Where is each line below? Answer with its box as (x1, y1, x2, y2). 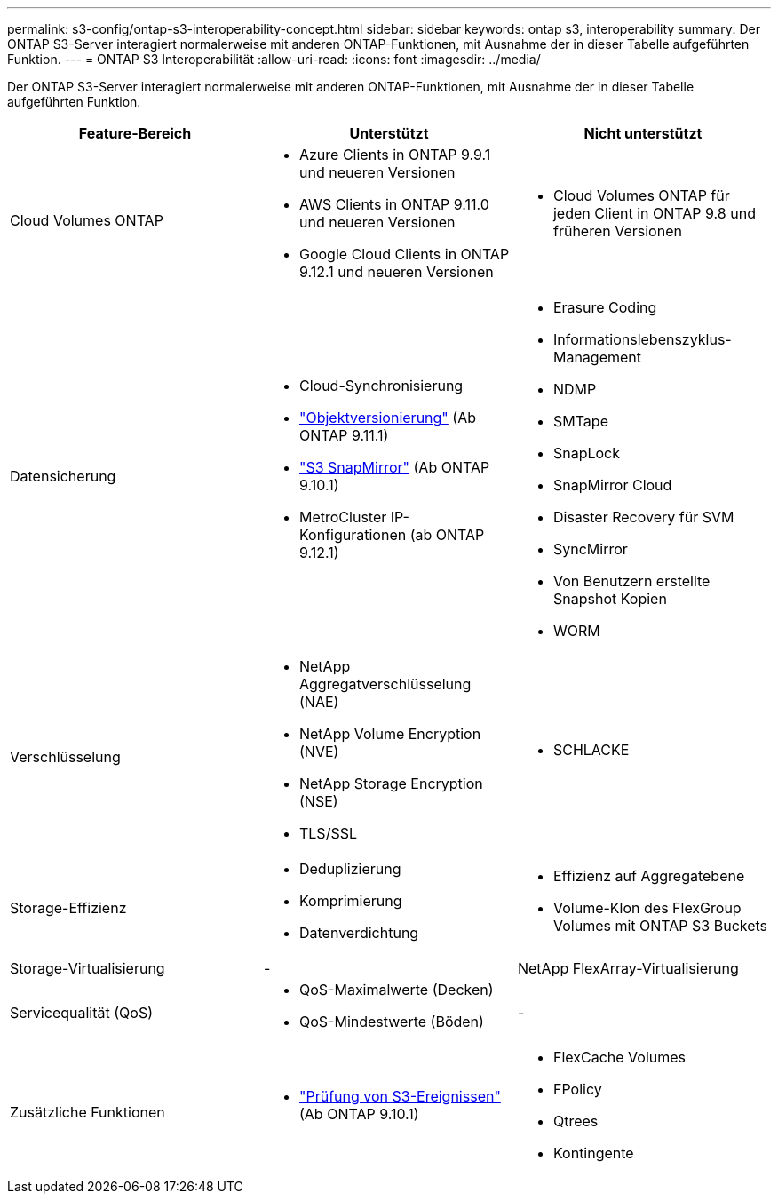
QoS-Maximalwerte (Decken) (298, 981, 494, 998)
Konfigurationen (298, 526, 407, 544)
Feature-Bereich (78, 124, 192, 142)
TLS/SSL (298, 824, 357, 842)
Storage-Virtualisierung (10, 959, 165, 977)
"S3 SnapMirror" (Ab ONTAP (298, 458, 490, 476)
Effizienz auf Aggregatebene (552, 867, 745, 885)
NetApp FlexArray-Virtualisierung (517, 959, 739, 977)
